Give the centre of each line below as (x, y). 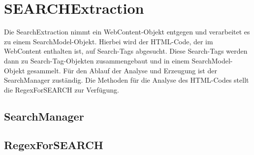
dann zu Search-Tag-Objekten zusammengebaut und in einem (97, 60)
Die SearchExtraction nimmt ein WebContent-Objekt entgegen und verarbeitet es (127, 32)
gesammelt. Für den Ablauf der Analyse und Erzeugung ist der (122, 70)
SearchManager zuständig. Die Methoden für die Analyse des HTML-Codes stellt (127, 80)
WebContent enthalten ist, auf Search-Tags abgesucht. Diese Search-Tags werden (126, 51)
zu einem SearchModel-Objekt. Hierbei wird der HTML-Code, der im (109, 41)
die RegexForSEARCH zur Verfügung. (62, 89)
